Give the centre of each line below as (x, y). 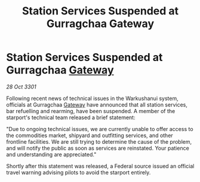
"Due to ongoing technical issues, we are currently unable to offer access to (100, 129)
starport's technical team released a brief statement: (71, 117)
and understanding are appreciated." (51, 154)
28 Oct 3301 (21, 87)
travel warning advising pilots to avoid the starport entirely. (79, 172)
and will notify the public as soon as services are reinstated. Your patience (98, 148)
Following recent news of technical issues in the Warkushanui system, (93, 98)
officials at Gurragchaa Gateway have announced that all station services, (97, 104)
